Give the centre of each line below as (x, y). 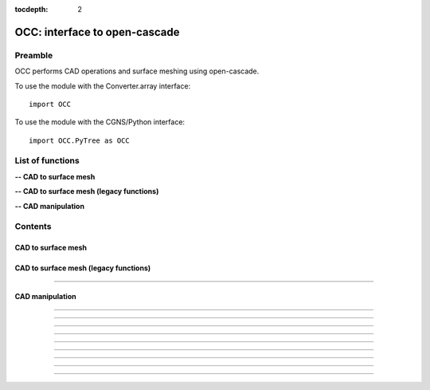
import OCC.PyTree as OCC (80, 140)
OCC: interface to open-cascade (97, 32)
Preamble (34, 55)
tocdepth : (31, 9)
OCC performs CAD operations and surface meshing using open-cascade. (137, 71)
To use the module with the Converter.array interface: (103, 86)
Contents (33, 227)
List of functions (47, 161)
